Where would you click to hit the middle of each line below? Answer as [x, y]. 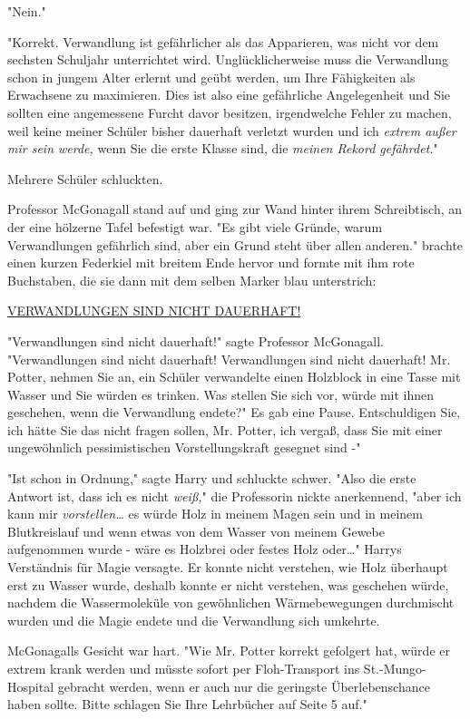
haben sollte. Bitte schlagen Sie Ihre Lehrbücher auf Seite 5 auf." [187, 704]
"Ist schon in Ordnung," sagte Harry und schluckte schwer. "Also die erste [212, 478]
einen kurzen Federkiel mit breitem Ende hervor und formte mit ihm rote [211, 262]
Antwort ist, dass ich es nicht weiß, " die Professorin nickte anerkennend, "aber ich [235, 496]
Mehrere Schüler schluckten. [85, 178]
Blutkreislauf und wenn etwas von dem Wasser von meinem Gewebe [196, 531]
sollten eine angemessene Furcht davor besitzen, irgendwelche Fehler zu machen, [230, 112]
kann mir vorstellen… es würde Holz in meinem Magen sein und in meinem [215, 514]
